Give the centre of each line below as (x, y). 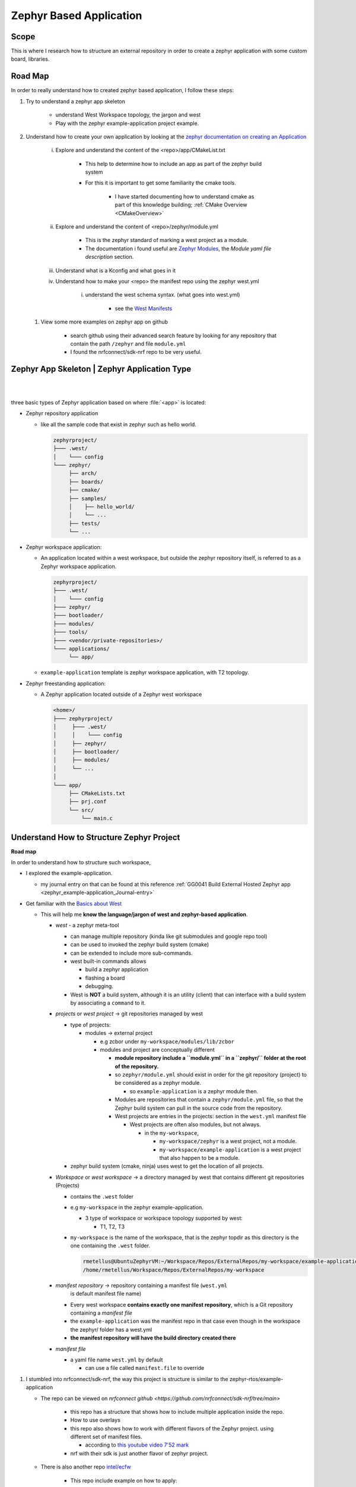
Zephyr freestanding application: (66, 683)
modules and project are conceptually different (157, 1049)
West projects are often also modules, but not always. (195, 1125)
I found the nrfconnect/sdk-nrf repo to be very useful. (136, 352)
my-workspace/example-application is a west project (230, 1149)
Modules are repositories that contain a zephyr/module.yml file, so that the (209, 1100)
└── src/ (81, 810)
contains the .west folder (102, 1196)
